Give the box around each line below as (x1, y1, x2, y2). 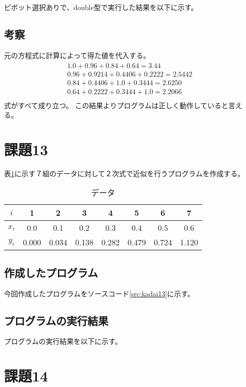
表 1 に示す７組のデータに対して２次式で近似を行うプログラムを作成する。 (4, 168, 245, 178)
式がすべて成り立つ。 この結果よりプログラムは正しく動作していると (4, 100, 229, 110)
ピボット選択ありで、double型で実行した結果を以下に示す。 (4, 2, 198, 12)
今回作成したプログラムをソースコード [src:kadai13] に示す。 (4, 288, 195, 298)
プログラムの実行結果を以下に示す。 (4, 336, 122, 346)
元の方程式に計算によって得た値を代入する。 (4, 50, 150, 60)
